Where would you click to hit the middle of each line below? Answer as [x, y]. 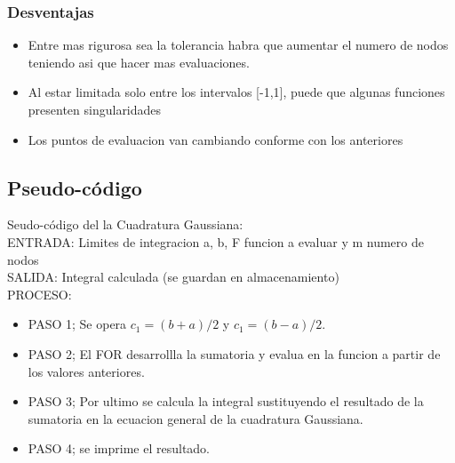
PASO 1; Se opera [77, 324]
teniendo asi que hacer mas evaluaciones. [139, 62]
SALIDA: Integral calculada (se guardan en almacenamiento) [173, 277]
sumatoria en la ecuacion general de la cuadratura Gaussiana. [196, 418]
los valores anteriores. [86, 371]
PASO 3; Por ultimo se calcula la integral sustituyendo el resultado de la [226, 401]
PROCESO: [40, 294]
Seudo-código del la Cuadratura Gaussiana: [125, 224]
